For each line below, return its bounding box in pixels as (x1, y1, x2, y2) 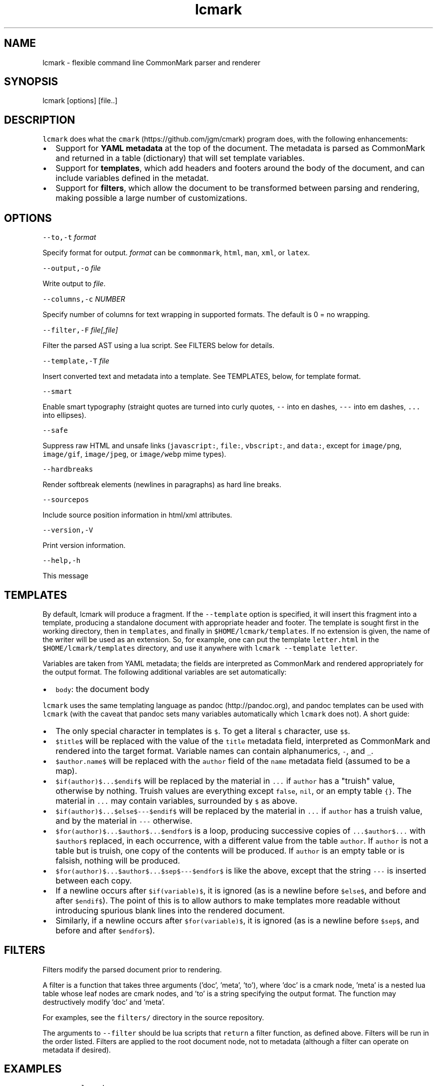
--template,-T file (42, 357, 109, 365)
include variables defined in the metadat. (55, 173, 209, 183)
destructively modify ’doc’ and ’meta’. (42, 997, 165, 1006)
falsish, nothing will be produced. (55, 855, 180, 866)
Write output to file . (42, 279, 106, 288)
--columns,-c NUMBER (42, 295, 125, 304)
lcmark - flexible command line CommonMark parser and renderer (42, 58, 260, 67)
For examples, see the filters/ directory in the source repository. (42, 1013, 264, 1022)
